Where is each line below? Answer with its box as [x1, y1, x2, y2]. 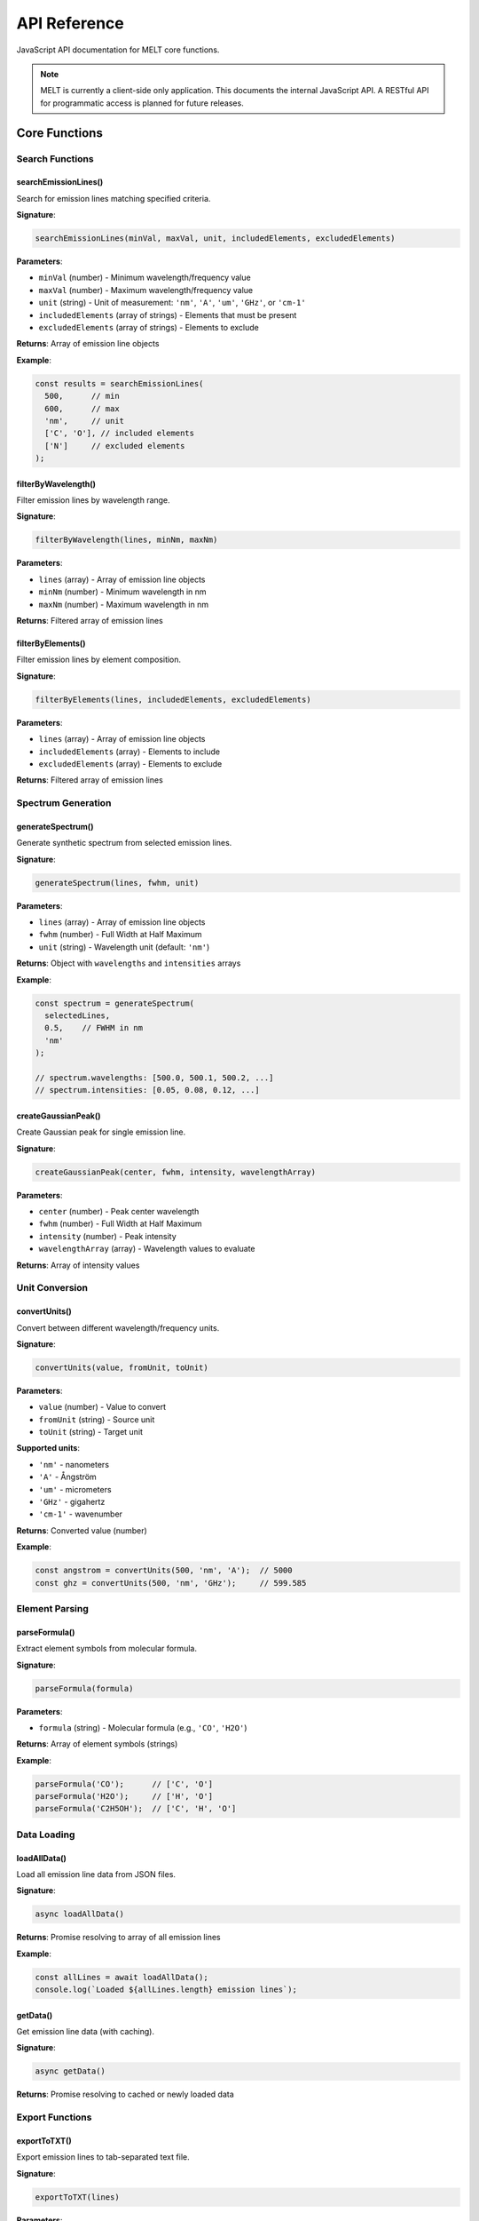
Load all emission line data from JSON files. [16, 1868, 177, 1879]
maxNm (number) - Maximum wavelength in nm [38, 599, 208, 609]
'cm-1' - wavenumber [38, 1509, 123, 1519]
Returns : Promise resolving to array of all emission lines [16, 1932, 221, 1943]
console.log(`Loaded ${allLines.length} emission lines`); [35, 1985, 297, 1994]
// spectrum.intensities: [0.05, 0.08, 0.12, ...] [35, 1085, 261, 1095]
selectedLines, [44, 1010, 111, 1021]
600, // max [44, 403, 120, 413]
